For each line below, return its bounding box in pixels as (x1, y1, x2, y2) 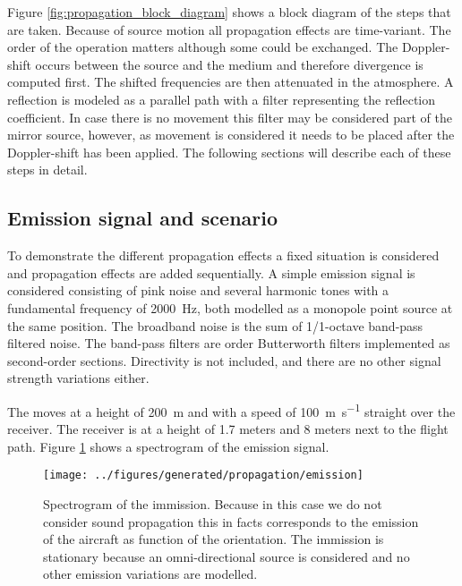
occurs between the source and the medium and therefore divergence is (35, 55, 423, 73)
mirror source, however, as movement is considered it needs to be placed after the (7, 125, 455, 144)
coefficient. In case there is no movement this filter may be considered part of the (7, 107, 452, 126)
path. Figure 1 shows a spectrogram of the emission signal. (7, 437, 329, 455)
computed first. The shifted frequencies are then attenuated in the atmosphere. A (7, 72, 454, 91)
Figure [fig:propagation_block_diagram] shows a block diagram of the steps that (7, 3, 451, 21)
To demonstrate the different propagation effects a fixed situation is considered (7, 246, 440, 265)
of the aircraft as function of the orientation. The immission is (43, 530, 384, 548)
